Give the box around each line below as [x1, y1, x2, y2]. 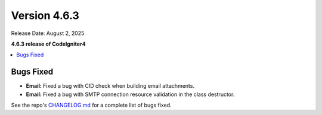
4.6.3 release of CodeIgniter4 [11, 40, 86, 47]
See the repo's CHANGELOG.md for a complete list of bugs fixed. [11, 101, 172, 109]
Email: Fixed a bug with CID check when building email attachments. [26, 82, 195, 90]
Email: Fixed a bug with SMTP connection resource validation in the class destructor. [26, 91, 235, 98]
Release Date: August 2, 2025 [11, 30, 85, 37]
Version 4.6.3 [11, 9, 80, 22]
